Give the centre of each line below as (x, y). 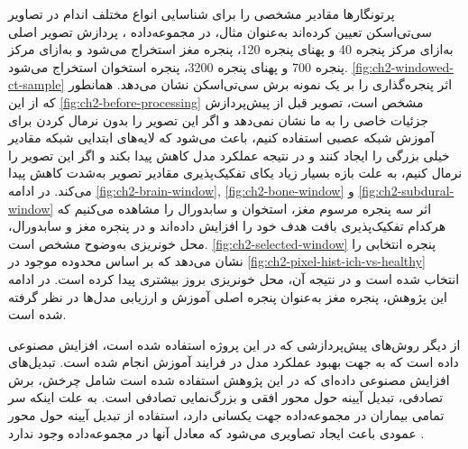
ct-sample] (37, 84)
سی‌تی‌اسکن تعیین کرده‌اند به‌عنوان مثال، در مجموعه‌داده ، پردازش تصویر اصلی (220, 31)
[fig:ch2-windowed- (403, 66)
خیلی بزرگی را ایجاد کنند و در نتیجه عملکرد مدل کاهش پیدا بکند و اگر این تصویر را (229, 155)
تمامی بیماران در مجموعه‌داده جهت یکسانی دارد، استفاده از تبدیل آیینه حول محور (226, 415)
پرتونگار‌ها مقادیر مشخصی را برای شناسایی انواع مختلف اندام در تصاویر (202, 14)
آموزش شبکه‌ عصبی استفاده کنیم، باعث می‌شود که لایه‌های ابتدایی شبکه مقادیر (221, 137)
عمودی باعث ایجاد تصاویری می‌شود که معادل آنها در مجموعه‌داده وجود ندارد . (216, 432)
